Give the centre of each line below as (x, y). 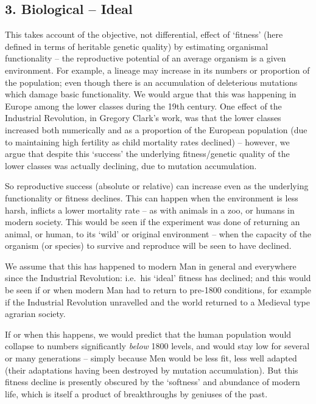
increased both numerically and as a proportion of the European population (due (156, 129)
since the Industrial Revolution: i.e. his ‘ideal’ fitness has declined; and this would (158, 278)
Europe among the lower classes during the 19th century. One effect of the (143, 106)
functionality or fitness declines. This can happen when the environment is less (152, 197)
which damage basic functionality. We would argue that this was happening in (151, 94)
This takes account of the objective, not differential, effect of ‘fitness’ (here (144, 34)
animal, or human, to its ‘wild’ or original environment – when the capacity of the (158, 233)
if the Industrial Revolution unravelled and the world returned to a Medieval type (158, 301)
